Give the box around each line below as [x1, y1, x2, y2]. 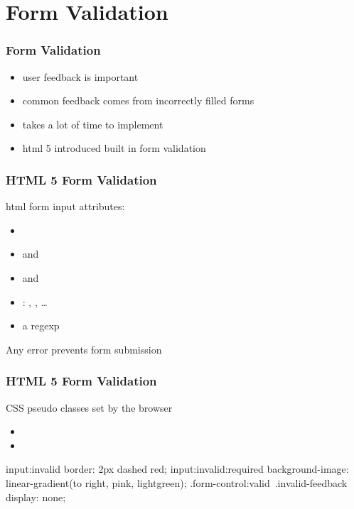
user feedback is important [22, 69, 139, 84]
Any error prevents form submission [6, 341, 162, 356]
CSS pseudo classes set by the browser [6, 400, 173, 415]
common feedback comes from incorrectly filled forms [22, 93, 254, 108]
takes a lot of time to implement [22, 116, 163, 131]
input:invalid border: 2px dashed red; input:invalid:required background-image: [6, 461, 349, 476]
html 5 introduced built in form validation [22, 141, 206, 155]
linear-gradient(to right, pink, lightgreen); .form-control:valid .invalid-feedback [6, 475, 348, 490]
